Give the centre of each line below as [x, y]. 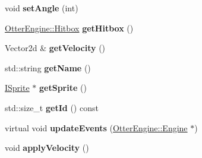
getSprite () [63, 88]
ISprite [17, 88]
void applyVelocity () [47, 148]
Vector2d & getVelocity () [55, 48]
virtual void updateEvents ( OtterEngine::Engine [96, 127]
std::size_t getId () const [52, 107]
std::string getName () [48, 67]
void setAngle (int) [42, 8]
